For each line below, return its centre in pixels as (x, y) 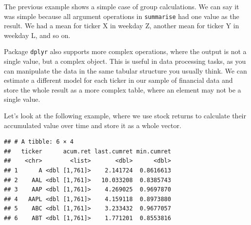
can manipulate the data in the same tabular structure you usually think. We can (125, 70)
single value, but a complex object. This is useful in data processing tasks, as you (125, 61)
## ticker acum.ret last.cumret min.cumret (88, 151)
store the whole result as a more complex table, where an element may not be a (123, 89)
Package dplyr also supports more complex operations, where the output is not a (125, 51)
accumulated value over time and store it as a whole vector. (93, 125)
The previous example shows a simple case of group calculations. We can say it (122, 6)
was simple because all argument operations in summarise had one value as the (122, 16)
